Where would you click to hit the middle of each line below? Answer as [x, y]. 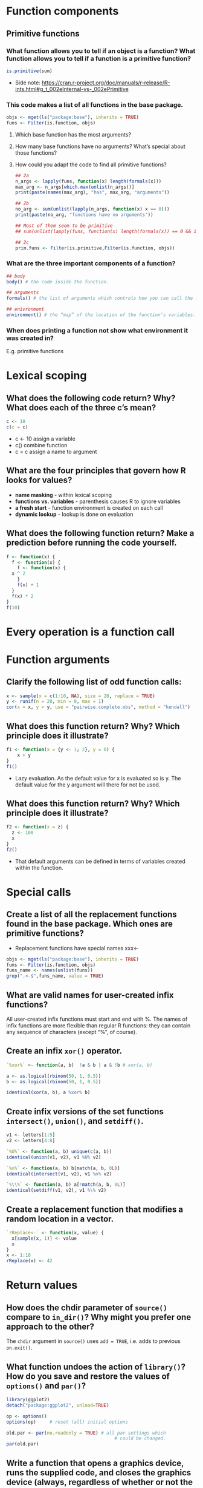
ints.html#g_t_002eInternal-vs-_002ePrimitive [72, 89]
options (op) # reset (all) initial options [67, 1422]
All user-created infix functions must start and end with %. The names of [97, 1019]
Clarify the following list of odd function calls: [94, 682]
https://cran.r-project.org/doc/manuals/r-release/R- [106, 83]
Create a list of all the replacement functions [92, 915]
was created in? [30, 338]
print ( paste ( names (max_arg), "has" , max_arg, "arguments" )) [92, 192]
